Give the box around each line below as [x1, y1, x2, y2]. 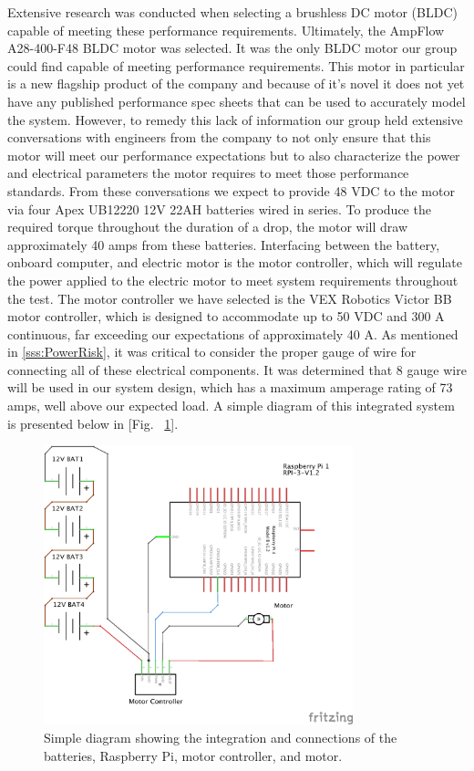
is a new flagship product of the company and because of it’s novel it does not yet [7, 74, 465, 93]
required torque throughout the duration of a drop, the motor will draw [7, 217, 408, 236]
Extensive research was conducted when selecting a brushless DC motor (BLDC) [7, 3, 458, 21]
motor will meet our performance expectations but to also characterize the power [7, 145, 460, 164]
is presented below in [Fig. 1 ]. [7, 413, 179, 432]
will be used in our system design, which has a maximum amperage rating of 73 [7, 378, 453, 397]
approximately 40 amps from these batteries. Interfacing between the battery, [7, 234, 440, 254]
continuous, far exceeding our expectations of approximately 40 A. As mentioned [7, 324, 459, 343]
